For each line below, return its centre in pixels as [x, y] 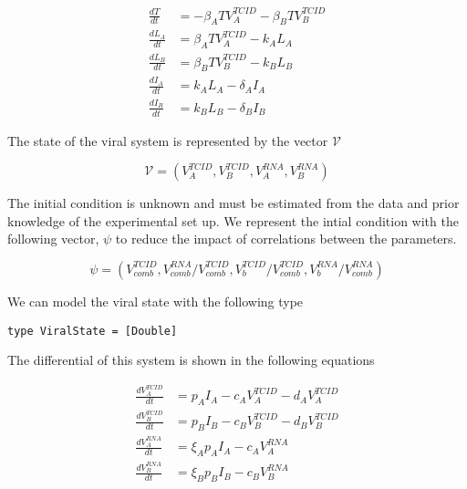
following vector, [53, 239]
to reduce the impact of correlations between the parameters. [286, 239]
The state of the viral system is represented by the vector [168, 140]
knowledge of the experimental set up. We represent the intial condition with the [233, 220]
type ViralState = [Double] [93, 331]
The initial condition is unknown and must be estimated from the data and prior [233, 203]
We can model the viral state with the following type [156, 301]
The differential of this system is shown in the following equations [191, 360]
